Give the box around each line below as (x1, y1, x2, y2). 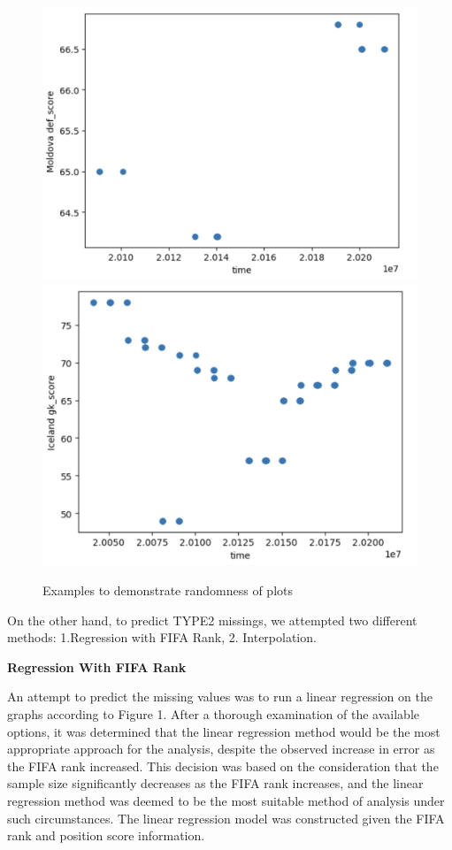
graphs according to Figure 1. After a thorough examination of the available (7, 705, 420, 724)
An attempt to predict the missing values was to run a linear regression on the (7, 687, 433, 706)
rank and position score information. (7, 826, 205, 845)
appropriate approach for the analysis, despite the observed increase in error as (7, 739, 435, 758)
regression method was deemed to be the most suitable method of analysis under (7, 792, 445, 809)
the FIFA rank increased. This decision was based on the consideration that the (7, 756, 439, 775)
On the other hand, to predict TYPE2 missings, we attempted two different (7, 610, 418, 629)
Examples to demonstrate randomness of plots (42, 581, 293, 600)
